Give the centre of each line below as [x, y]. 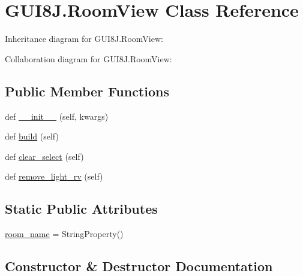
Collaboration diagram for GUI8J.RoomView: [88, 58]
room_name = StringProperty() [64, 234]
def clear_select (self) [44, 156]
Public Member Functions [87, 91]
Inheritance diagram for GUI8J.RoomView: [84, 39]
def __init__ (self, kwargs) [57, 116]
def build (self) [32, 136]
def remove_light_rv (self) [54, 176]
